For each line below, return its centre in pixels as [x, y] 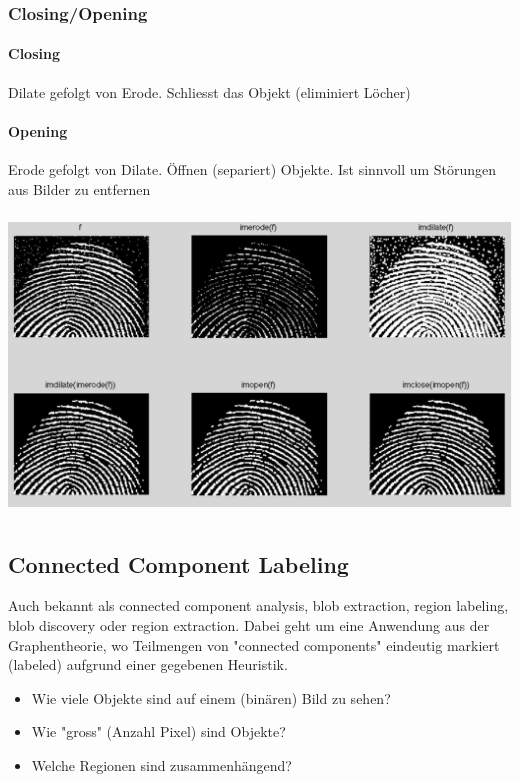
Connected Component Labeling [178, 563]
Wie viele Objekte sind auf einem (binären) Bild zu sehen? [211, 697]
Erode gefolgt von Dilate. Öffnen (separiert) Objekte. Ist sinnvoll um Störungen [252, 169]
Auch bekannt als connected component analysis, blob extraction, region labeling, [258, 605]
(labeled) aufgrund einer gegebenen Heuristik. [148, 664]
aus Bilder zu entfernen [79, 188]
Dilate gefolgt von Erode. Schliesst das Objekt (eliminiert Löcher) [209, 91]
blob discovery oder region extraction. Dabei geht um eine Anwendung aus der [249, 624]
